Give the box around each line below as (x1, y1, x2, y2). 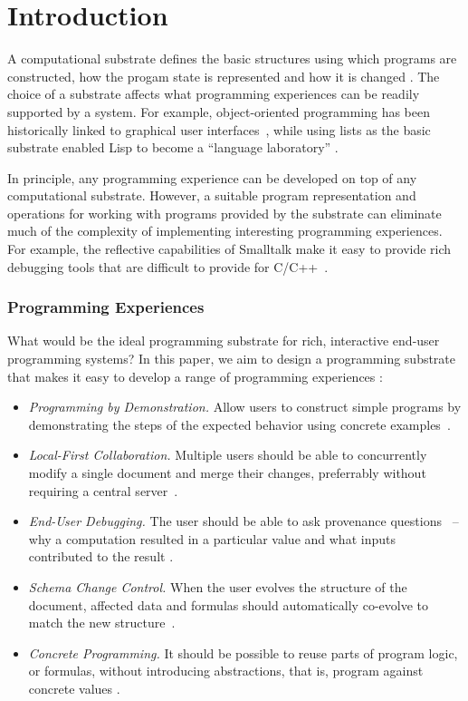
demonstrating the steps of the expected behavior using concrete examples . (28, 414, 451, 433)
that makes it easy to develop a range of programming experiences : (7, 366, 383, 385)
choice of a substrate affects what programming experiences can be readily (7, 84, 420, 103)
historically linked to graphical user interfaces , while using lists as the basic (7, 120, 431, 139)
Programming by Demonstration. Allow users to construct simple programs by (28, 397, 462, 416)
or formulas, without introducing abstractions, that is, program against (28, 661, 424, 680)
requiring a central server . (28, 481, 178, 500)
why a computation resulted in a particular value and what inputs (28, 529, 396, 548)
